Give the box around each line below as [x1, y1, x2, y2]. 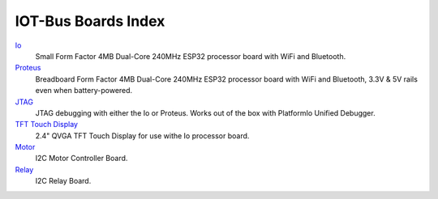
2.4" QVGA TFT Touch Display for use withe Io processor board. [35, 130, 250, 141]
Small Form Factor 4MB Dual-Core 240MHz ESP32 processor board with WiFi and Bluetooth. [35, 51, 346, 61]
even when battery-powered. [35, 86, 133, 95]
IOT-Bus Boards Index [15, 12, 165, 30]
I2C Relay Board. [35, 176, 92, 186]
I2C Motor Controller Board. [35, 154, 128, 163]
